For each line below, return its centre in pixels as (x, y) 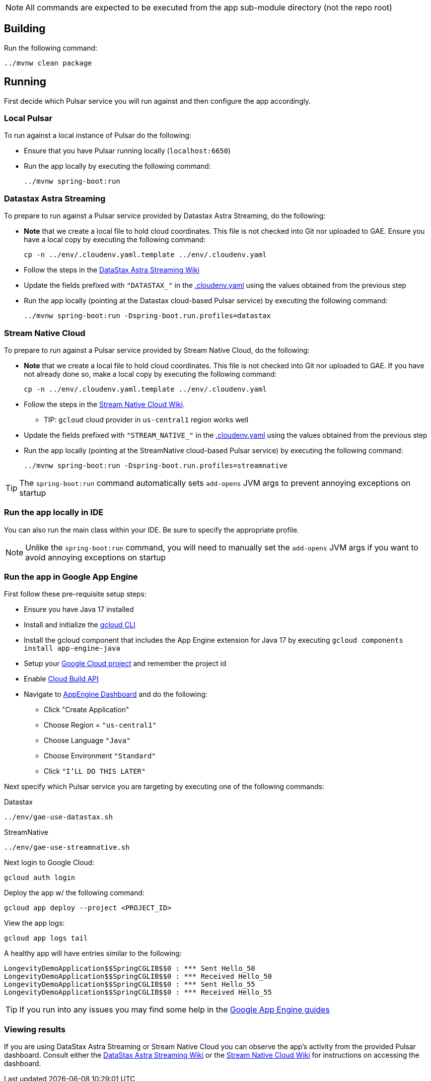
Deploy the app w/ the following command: (74, 893)
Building (25, 29)
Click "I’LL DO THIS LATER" (95, 771)
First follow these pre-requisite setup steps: (75, 594)
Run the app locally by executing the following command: (117, 166)
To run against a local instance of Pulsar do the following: (98, 135)
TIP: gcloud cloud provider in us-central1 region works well (146, 419)
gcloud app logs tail (46, 938)
